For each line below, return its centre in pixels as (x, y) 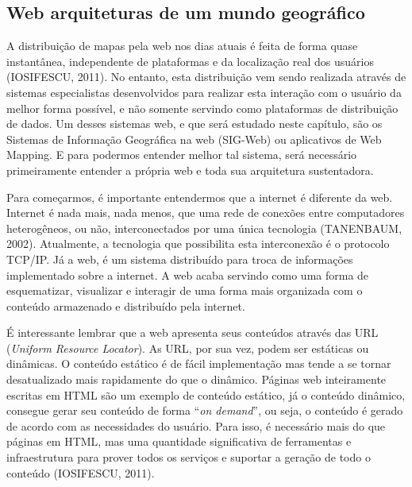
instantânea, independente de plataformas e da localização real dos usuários (190, 61)
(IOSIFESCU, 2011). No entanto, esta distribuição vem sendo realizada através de (206, 77)
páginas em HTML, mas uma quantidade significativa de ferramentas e (179, 441)
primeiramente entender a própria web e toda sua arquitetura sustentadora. (190, 170)
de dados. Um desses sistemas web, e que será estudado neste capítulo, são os (194, 124)
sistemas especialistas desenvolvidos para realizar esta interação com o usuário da (204, 92)
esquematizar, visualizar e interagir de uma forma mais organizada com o (185, 290)
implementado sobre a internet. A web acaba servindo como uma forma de (188, 274)
